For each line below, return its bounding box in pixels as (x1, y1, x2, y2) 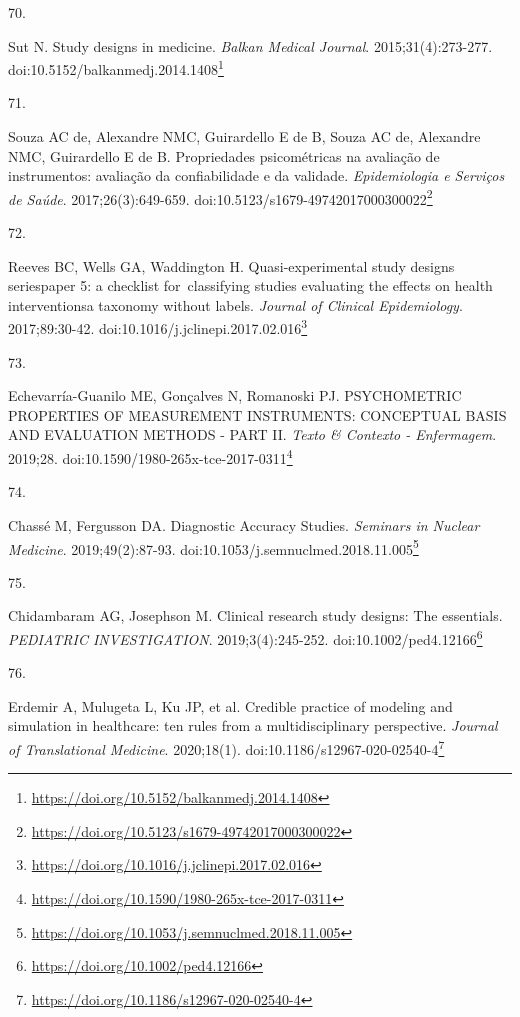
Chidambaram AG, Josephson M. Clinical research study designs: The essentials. (8, 605, 503, 626)
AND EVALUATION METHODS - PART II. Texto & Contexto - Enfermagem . (8, 424, 497, 445)
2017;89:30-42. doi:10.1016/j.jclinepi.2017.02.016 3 (8, 315, 308, 339)
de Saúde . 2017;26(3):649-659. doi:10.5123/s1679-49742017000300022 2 (8, 185, 433, 209)
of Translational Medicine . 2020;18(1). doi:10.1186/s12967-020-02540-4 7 (8, 735, 445, 759)
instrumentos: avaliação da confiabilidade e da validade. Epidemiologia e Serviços (8, 165, 505, 186)
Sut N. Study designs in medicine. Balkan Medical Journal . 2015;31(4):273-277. (8, 35, 493, 56)
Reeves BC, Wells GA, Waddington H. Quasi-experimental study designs (8, 255, 455, 276)
